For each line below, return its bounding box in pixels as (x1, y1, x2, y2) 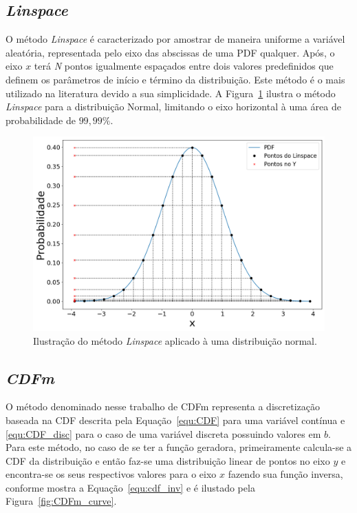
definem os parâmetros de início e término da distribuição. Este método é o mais (6, 72, 345, 86)
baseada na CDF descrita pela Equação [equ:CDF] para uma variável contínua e (6, 412, 345, 427)
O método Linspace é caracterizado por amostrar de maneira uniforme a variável (6, 32, 345, 46)
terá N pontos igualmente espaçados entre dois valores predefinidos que (34, 59, 334, 73)
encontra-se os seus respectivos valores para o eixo (6, 467, 217, 481)
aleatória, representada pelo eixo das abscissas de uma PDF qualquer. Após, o (6, 45, 335, 59)
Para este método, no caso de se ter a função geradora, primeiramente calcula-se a (6, 440, 352, 454)
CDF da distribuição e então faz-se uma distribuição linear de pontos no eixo (6, 453, 330, 467)
